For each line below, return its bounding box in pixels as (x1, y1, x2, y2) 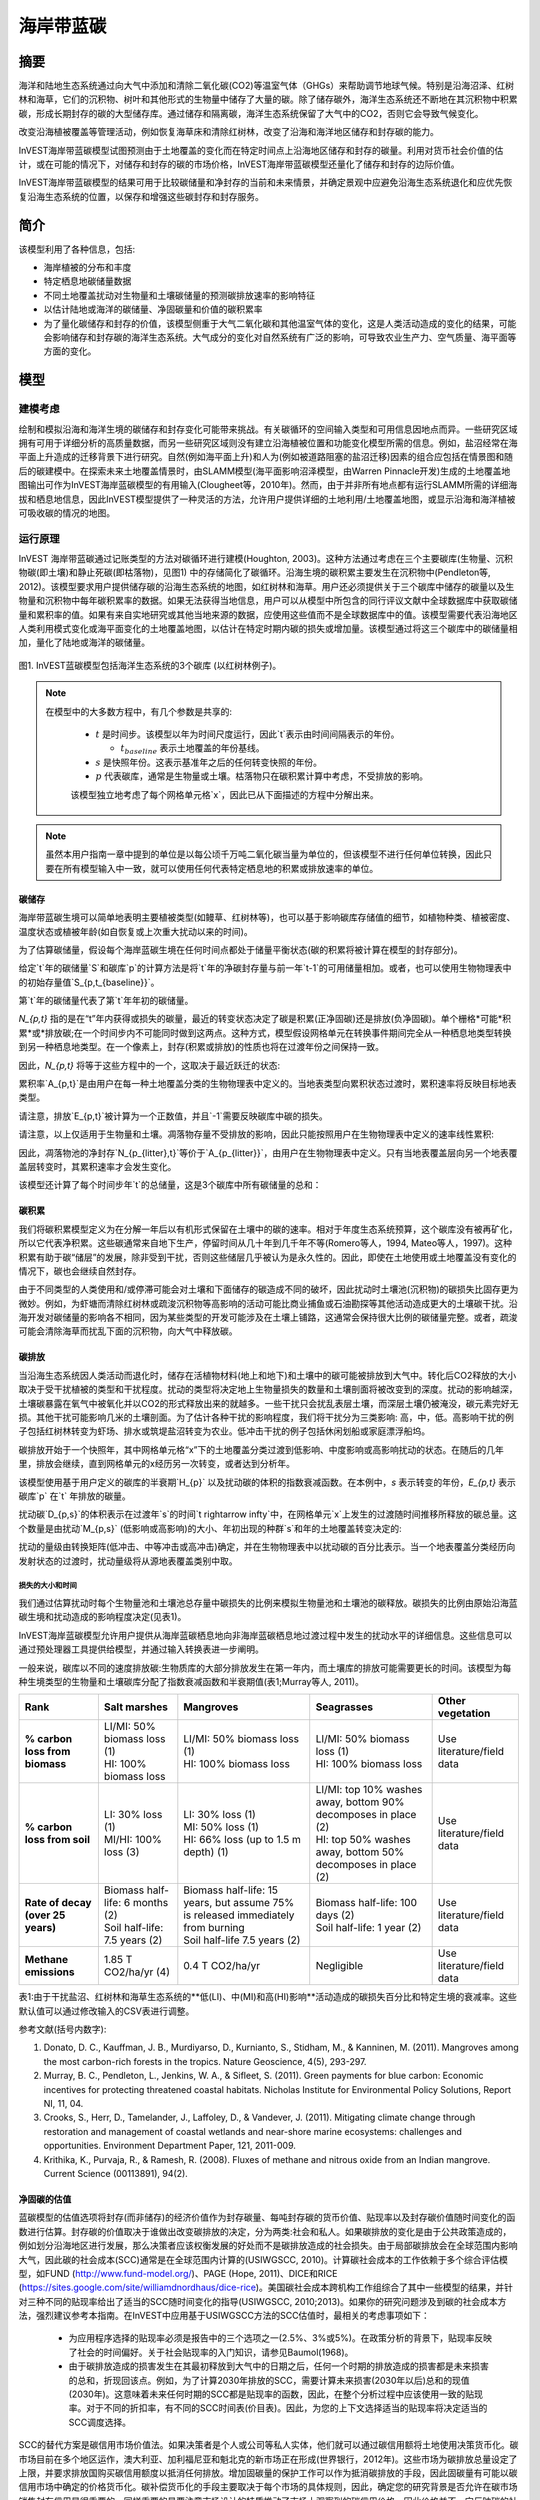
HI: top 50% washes (315, 1833, 411, 1847)
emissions (24, 1965, 75, 1979)
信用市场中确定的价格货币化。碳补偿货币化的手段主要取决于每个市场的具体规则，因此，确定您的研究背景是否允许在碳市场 (18, 2481, 518, 2493)
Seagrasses (315, 1700, 374, 1714)
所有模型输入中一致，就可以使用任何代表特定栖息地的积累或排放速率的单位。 (62, 862, 379, 874)
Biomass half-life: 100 (315, 1896, 417, 1910)
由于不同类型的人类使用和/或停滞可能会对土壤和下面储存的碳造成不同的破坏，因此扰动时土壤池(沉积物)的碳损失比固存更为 (18, 1283, 519, 1295)
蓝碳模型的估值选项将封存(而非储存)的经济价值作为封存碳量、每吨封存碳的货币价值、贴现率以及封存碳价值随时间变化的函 (18, 2211, 516, 2224)
